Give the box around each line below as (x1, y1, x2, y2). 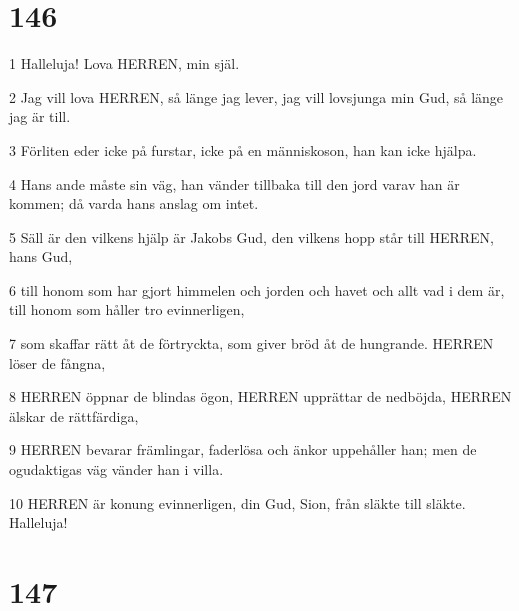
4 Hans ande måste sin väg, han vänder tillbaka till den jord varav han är (9, 173, 460, 194)
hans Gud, (9, 246, 73, 267)
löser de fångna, (9, 352, 106, 373)
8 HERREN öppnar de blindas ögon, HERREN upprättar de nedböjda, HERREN (9, 386, 512, 407)
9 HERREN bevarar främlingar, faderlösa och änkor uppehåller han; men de (9, 439, 477, 460)
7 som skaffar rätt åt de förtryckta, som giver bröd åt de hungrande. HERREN (9, 333, 494, 354)
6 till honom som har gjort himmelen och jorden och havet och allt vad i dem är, (9, 279, 505, 300)
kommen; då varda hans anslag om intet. (9, 193, 259, 214)
